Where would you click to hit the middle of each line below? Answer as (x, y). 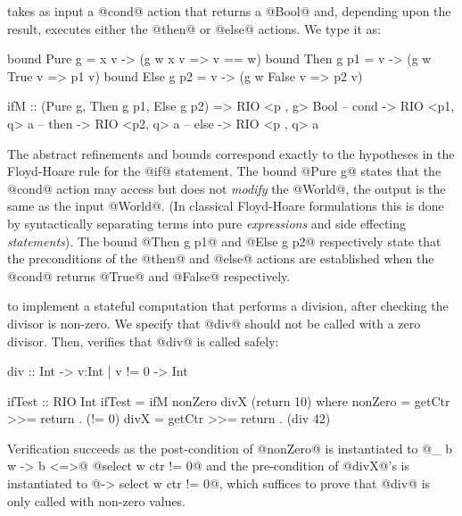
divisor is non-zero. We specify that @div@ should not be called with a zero (214, 323)
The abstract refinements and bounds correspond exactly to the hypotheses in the (231, 153)
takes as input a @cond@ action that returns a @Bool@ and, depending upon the (229, 11)
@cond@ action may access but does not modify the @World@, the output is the (227, 188)
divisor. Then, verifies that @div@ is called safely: (143, 341)
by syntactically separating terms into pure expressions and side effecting (207, 223)
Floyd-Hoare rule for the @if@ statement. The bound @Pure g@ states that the (224, 171)
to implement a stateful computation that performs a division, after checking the (228, 306)
